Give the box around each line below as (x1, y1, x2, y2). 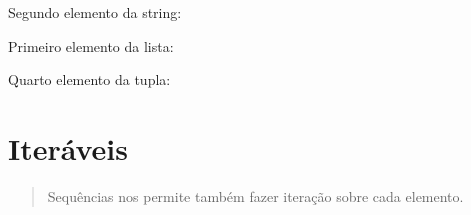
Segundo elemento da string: (8, 2, 182, 22)
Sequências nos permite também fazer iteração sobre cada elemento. (47, 185, 464, 206)
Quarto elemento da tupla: (8, 69, 171, 90)
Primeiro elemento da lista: (8, 35, 174, 56)
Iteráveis (8, 127, 129, 168)
